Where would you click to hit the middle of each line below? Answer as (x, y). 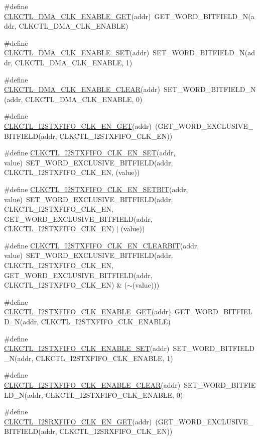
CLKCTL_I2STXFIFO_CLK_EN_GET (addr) (78, 125)
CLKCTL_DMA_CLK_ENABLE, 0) (84, 99)
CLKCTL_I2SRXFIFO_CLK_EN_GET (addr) (78, 421)
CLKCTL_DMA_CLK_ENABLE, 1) (74, 62)
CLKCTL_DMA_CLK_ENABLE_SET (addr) (77, 53)
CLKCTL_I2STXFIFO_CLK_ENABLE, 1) (104, 358)
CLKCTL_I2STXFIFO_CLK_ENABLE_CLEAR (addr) (92, 385)
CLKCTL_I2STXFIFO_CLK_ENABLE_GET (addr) (88, 312)
